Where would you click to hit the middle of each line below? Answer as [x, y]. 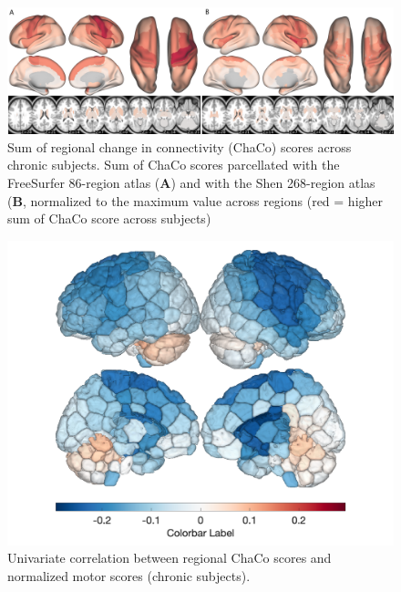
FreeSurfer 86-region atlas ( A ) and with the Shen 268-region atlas [191, 182]
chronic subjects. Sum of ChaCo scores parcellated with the [174, 165]
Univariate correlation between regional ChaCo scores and [170, 558]
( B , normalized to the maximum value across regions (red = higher [195, 200]
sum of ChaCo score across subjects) [109, 218]
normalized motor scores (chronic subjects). [129, 576]
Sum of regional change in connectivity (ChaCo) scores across [180, 146]
